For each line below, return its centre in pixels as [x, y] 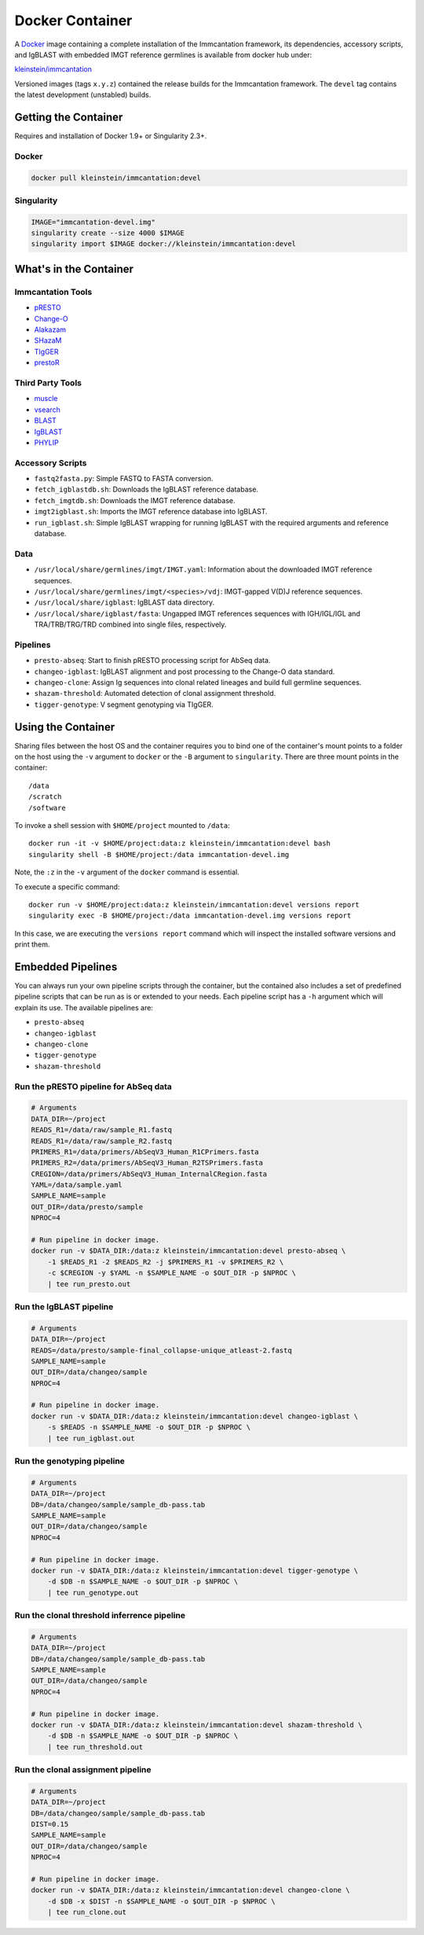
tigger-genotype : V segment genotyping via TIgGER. [124, 704]
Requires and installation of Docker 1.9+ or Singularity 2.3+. [111, 136]
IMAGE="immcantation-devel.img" [93, 222]
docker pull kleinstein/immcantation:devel [116, 178]
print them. [32, 944]
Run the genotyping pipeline [70, 1461]
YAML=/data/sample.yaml [77, 1185]
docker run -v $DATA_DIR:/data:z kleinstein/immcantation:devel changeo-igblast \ [195, 1416]
